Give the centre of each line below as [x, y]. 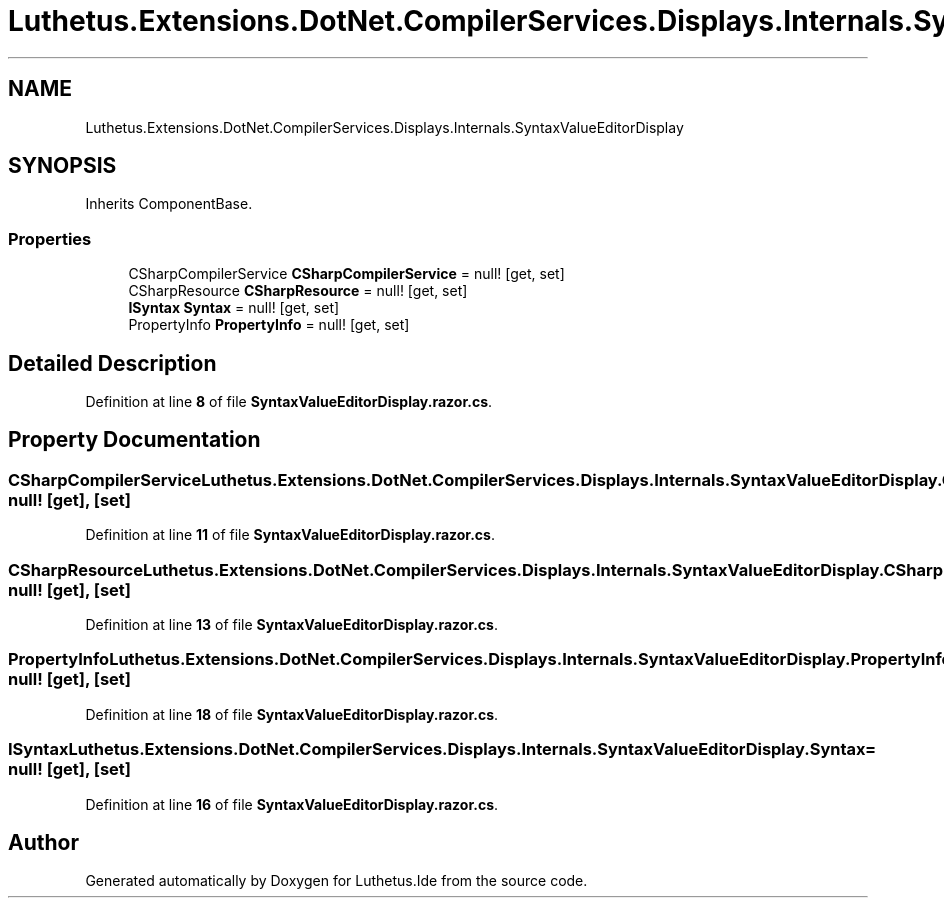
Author [43, 842]
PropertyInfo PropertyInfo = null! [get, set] [269, 325]
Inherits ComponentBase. [169, 204]
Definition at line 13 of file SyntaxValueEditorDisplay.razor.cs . [291, 624]
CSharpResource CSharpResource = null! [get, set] [298, 291]
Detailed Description [112, 363]
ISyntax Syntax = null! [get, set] [234, 308]
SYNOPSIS [62, 166]
